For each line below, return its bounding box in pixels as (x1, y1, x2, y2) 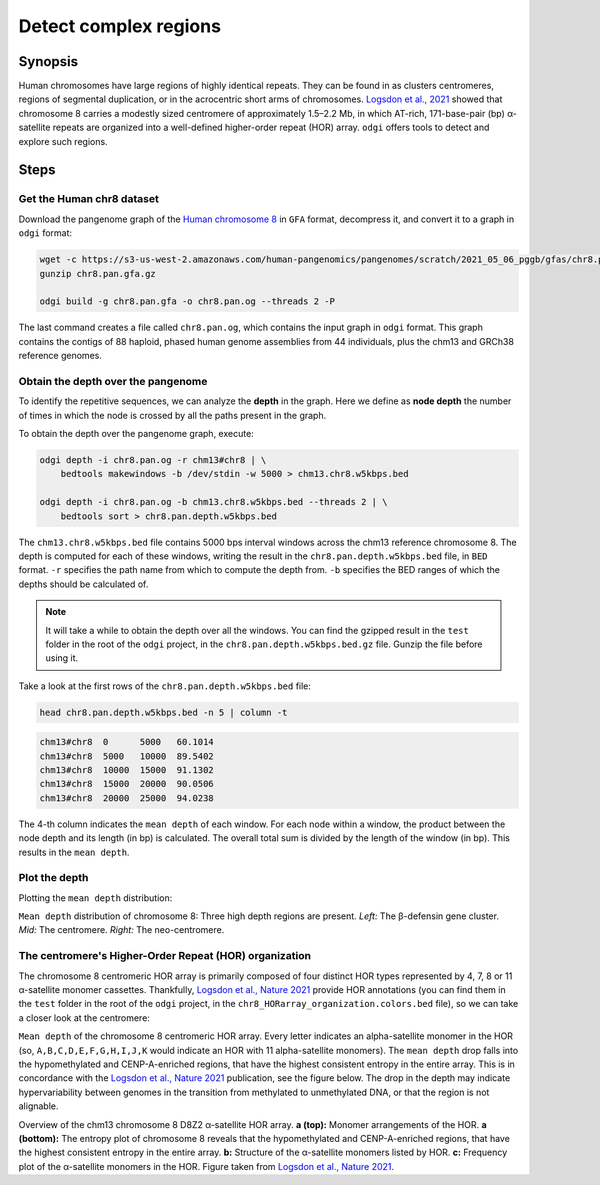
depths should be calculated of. (18, 578, 149, 590)
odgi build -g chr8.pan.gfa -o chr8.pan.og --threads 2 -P (39, 296, 335, 307)
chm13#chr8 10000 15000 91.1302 (39, 765, 214, 776)
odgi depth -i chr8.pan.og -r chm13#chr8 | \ (39, 455, 267, 465)
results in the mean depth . (18, 846, 130, 858)
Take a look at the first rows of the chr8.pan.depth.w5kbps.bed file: (18, 680, 312, 692)
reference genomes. (18, 350, 102, 362)
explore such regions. (18, 135, 109, 147)
